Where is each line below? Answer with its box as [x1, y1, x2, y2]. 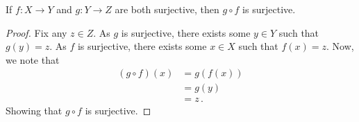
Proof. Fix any [6, 25, 67, 40]
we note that [6, 52, 60, 67]
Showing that [6, 103, 62, 118]
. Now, [326, 39, 354, 53]
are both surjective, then [115, 2, 219, 16]
